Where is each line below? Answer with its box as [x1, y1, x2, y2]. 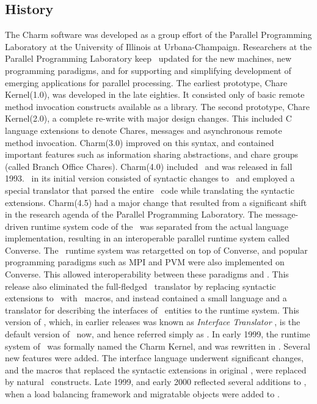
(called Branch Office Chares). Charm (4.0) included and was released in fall [5, 160, 293, 172]
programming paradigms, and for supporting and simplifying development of [5, 64, 291, 76]
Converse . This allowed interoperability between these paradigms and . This [5, 268, 289, 281]
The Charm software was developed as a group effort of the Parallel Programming [5, 28, 312, 41]
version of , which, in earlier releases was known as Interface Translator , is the [5, 315, 301, 328]
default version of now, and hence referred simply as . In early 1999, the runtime [5, 328, 310, 340]
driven [5, 219, 29, 232]
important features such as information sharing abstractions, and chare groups [5, 148, 298, 161]
